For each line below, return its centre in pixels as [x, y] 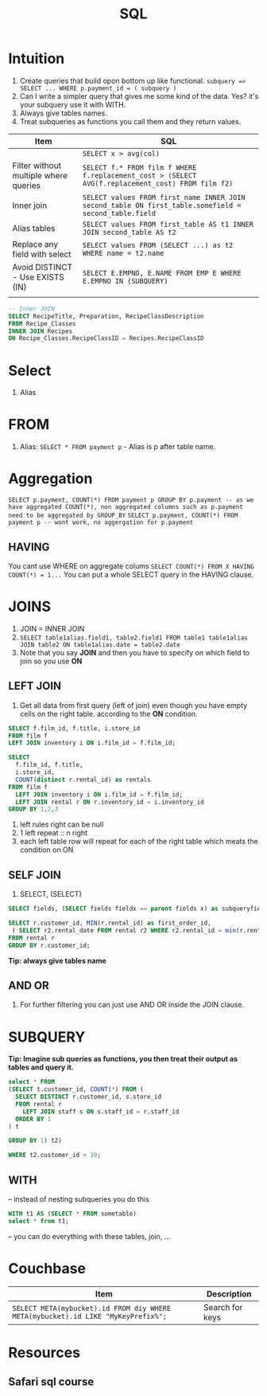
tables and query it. [41, 1067]
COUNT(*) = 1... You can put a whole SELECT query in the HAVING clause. [131, 574]
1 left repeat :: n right [54, 833]
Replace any [35, 244]
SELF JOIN [35, 875]
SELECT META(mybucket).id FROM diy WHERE [92, 1308]
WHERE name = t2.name [123, 253]
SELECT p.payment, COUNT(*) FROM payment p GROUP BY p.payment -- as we [131, 500]
